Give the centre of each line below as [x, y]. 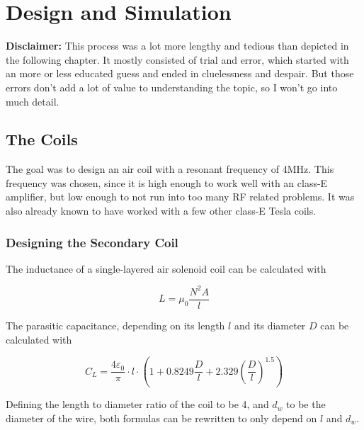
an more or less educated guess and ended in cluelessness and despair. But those [180, 73]
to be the [306, 404]
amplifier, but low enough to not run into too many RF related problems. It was [180, 197]
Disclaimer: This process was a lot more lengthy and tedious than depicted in [177, 46]
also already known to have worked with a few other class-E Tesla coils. [161, 211]
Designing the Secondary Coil [92, 242]
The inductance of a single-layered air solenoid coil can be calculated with [166, 268]
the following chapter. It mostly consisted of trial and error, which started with [177, 59]
